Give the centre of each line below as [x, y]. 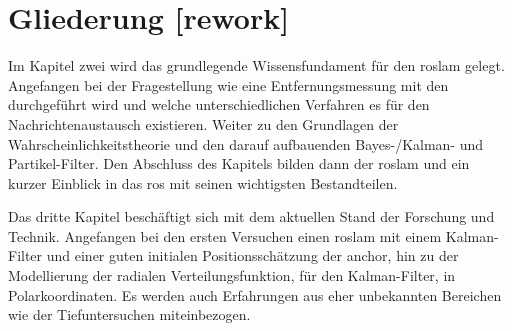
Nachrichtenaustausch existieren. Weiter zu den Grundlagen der [203, 123]
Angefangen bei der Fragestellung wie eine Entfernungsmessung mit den [228, 84]
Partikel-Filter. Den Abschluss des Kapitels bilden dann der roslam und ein [239, 163]
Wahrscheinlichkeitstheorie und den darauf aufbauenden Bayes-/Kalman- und [246, 143]
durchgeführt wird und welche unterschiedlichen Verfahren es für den [219, 104]
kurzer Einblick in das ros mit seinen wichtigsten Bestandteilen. [203, 182]
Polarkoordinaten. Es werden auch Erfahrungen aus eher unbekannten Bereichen [255, 294]
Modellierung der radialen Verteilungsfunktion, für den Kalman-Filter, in [232, 275]
